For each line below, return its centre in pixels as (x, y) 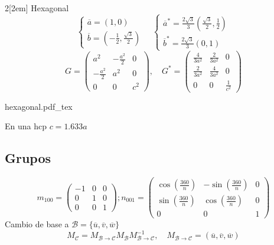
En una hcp (26, 126)
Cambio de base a (37, 224)
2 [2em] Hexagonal (37, 8)
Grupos (28, 158)
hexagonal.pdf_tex (39, 106)
